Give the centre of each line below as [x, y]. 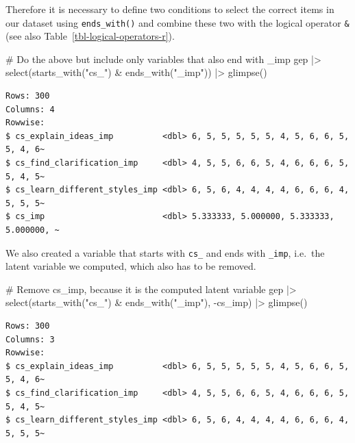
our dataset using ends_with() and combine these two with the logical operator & [177, 22]
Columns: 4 [30, 109]
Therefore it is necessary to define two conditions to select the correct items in [170, 9]
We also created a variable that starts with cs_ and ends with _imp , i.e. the [165, 252]
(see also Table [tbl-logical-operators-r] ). [90, 36]
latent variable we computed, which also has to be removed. [131, 266]
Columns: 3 [30, 339]
